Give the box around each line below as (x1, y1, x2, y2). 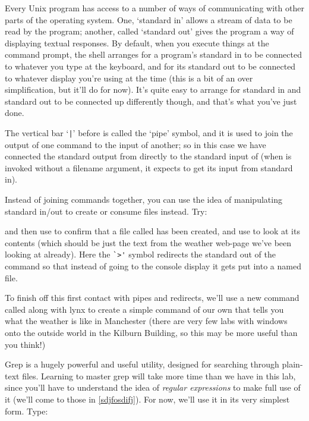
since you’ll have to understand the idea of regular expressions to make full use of (5, 381, 301, 394)
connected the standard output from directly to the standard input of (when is (5, 150, 292, 162)
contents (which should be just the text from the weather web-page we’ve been (5, 236, 292, 249)
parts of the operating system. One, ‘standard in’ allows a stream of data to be (5, 13, 292, 26)
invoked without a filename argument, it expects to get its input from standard (5, 161, 293, 174)
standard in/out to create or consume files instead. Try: (5, 205, 207, 217)
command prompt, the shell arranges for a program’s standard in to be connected (5, 48, 302, 61)
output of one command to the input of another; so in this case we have (5, 138, 266, 150)
